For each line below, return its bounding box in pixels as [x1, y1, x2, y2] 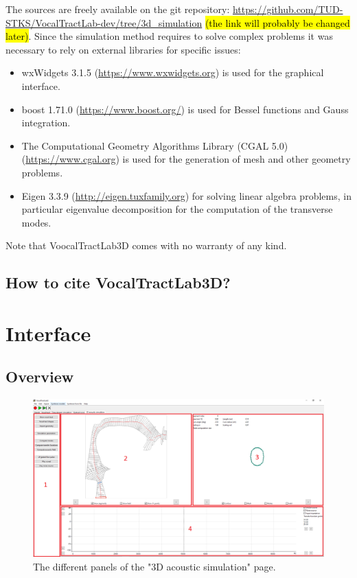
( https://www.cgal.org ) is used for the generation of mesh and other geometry [21, 152, 351, 166]
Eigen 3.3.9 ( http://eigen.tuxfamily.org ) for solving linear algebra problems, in [21, 188, 352, 203]
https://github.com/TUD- [232, 2, 343, 16]
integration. [21, 115, 71, 130]
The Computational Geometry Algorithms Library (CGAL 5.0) [21, 138, 288, 152]
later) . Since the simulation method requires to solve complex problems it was [5, 29, 333, 43]
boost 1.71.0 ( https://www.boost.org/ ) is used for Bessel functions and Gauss [21, 102, 349, 116]
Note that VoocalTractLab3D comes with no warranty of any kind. [5, 238, 287, 253]
